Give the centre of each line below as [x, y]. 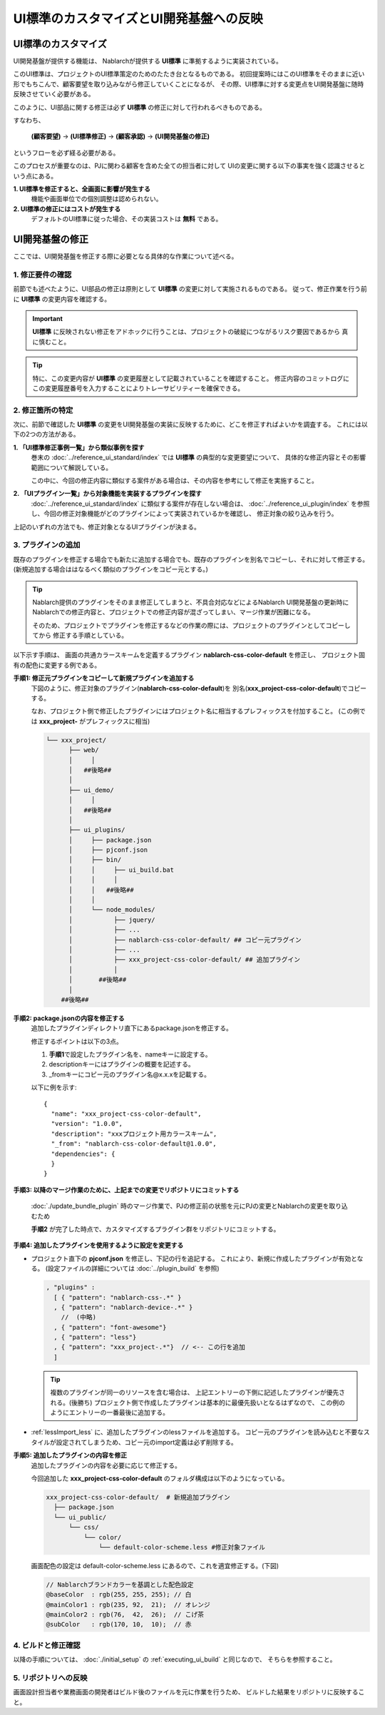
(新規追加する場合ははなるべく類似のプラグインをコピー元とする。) [111, 569]
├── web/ [84, 750]
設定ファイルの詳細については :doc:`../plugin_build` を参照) [134, 1268]
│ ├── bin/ [95, 860]
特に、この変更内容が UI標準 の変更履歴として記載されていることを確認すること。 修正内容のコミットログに [191, 378]
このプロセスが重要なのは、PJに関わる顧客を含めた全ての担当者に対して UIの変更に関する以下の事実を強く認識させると [189, 166]
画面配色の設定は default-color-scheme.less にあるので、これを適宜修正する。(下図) [155, 1565]
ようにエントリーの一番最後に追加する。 [109, 1412]
